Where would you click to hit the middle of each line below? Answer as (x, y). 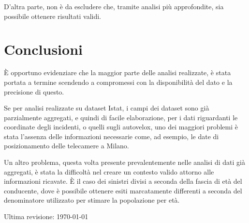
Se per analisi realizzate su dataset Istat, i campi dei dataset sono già (107, 108)
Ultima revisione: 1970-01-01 (46, 216)
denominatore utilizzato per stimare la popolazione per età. (92, 200)
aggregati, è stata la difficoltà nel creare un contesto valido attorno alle (109, 171)
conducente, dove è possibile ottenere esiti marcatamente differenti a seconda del (123, 190)
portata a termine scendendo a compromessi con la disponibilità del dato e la (118, 82)
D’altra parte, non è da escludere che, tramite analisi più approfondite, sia (114, 6)
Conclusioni (43, 49)
